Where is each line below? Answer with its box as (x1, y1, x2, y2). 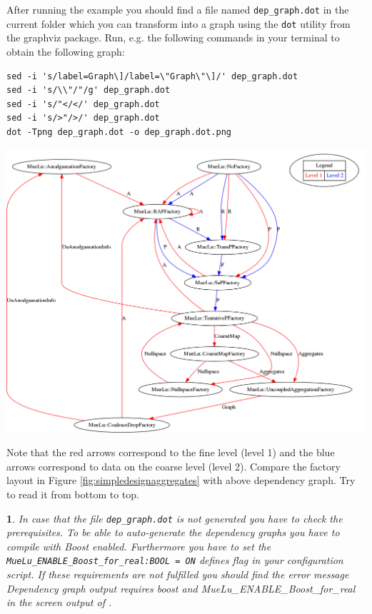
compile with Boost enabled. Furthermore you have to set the (6, 538, 271, 553)
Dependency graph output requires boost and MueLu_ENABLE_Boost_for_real (6, 580, 356, 595)
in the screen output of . (6, 595, 112, 610)
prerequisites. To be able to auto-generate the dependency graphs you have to (6, 525, 340, 540)
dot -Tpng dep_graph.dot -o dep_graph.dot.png (6, 126, 231, 137)
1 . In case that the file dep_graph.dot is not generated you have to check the (6, 510, 343, 525)
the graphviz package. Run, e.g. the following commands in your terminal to (6, 30, 340, 45)
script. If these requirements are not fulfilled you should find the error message (6, 567, 349, 582)
